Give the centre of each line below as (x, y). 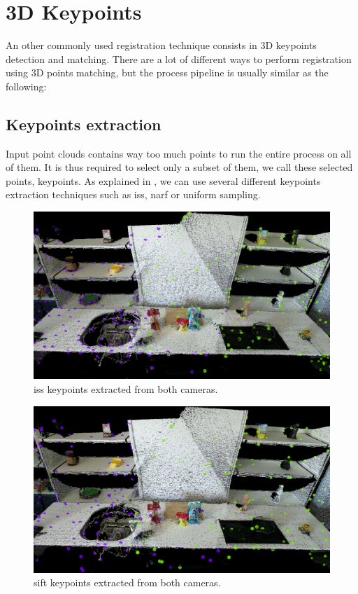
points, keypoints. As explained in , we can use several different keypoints (163, 180)
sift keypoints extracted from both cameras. (127, 582)
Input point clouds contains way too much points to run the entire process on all (179, 153)
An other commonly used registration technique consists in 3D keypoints (161, 45)
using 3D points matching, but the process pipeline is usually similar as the (167, 72)
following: (26, 86)
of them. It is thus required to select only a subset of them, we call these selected (179, 167)
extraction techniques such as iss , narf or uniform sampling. (133, 194)
